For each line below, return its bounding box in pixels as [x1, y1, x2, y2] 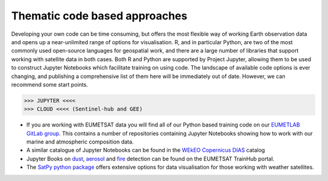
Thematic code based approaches [11, 9, 188, 22]
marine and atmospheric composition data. [26, 138, 134, 145]
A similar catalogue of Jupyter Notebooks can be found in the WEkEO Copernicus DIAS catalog [26, 146, 265, 154]
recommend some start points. [11, 81, 88, 88]
